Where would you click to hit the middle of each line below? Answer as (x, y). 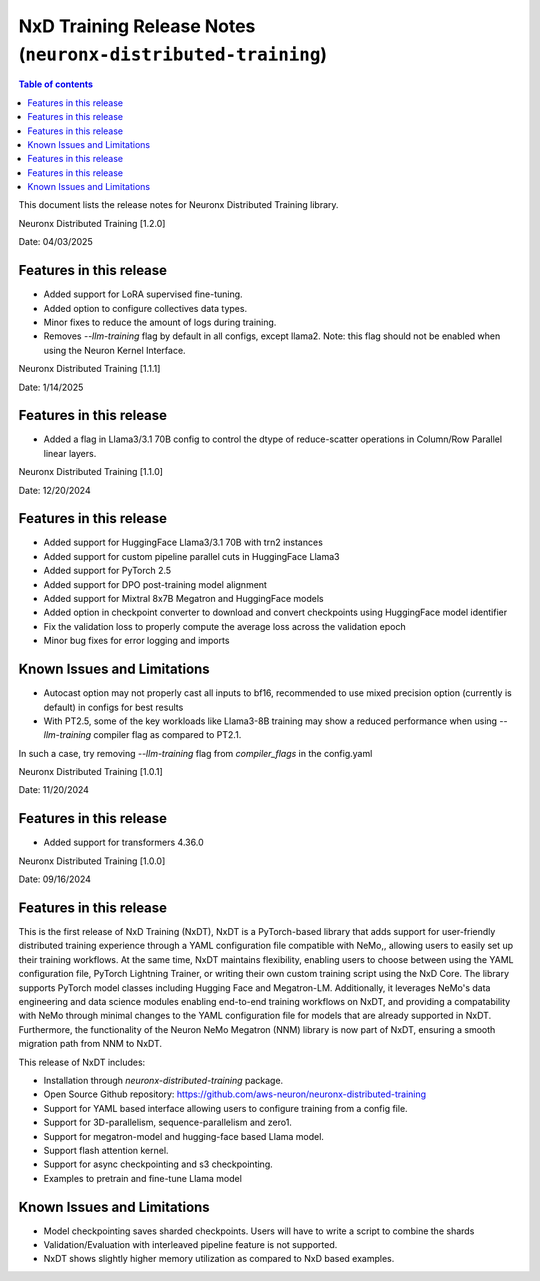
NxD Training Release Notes (137, 26)
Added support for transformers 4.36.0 (123, 842)
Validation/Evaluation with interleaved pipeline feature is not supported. (190, 1244)
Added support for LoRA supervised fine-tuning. (143, 294)
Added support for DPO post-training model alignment (155, 584)
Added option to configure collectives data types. (145, 308)
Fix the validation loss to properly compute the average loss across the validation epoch (224, 626)
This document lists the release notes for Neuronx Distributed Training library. (178, 205)
